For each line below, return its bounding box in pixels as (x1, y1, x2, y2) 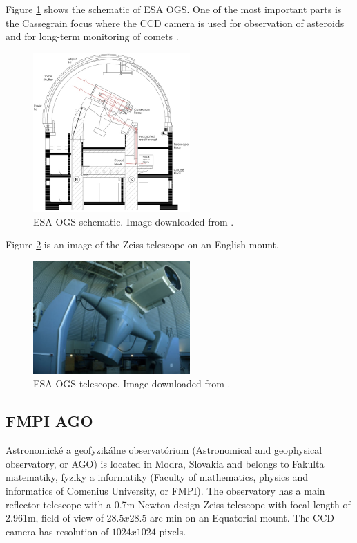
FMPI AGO (6, 410, 93, 432)
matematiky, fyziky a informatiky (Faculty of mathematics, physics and (6, 470, 308, 484)
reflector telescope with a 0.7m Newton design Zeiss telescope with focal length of (6, 497, 351, 511)
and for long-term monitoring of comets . (6, 29, 179, 44)
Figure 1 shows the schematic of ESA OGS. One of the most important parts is (6, 2, 342, 16)
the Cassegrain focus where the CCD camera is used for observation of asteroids (6, 15, 345, 30)
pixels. (159, 524, 186, 538)
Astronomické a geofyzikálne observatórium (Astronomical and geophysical (6, 443, 322, 457)
